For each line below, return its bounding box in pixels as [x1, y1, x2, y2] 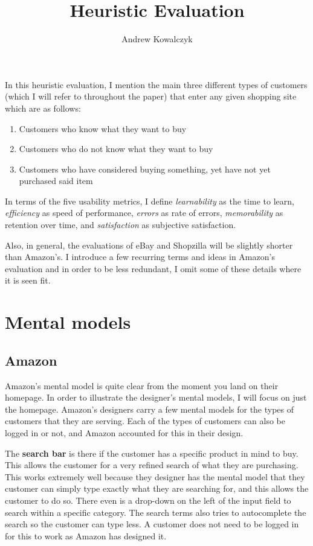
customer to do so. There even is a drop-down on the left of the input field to [5, 494, 291, 506]
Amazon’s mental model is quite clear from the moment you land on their [5, 379, 279, 392]
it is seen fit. [5, 274, 51, 287]
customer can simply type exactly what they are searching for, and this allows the [5, 482, 309, 495]
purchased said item [19, 174, 93, 187]
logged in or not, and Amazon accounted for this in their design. [5, 426, 244, 439]
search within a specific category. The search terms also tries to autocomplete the [5, 506, 306, 518]
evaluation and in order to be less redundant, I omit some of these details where [5, 262, 302, 275]
